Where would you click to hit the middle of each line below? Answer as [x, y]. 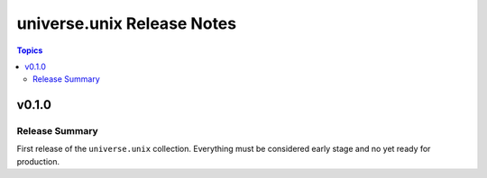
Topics [30, 50]
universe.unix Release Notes [127, 23]
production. [38, 161]
